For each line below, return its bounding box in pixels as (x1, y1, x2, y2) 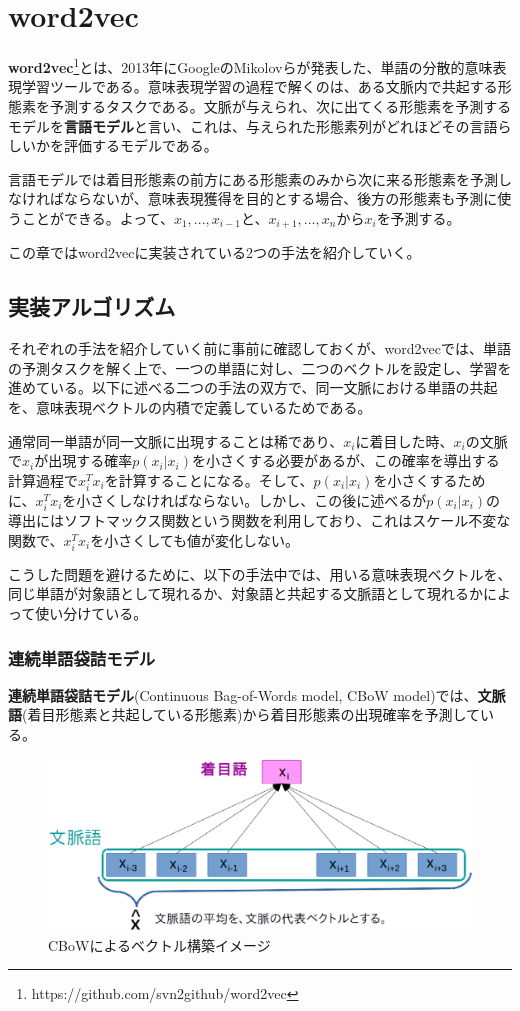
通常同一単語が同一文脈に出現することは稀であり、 (8, 430, 344, 451)
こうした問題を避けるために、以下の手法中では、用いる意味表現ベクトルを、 (8, 563, 512, 584)
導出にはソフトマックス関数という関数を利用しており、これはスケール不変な (8, 510, 511, 531)
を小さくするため (373, 469, 486, 490)
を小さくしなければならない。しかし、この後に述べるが (62, 489, 427, 510)
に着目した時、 (355, 430, 454, 451)
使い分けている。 (35, 603, 148, 623)
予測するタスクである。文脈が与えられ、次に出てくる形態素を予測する (49, 95, 512, 116)
